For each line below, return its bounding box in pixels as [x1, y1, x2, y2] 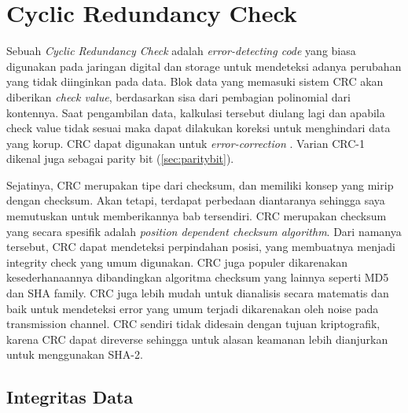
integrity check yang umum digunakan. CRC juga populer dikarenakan [6, 253, 347, 270]
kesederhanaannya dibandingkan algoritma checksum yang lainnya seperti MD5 [6, 269, 389, 286]
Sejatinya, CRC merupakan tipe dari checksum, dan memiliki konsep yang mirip [6, 176, 394, 193]
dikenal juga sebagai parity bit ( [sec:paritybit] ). [6, 150, 234, 167]
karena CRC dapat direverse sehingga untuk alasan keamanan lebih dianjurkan [6, 330, 388, 347]
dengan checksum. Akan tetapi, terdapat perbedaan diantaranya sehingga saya [6, 192, 385, 208]
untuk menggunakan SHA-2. [6, 346, 143, 363]
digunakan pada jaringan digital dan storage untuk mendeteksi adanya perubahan [6, 57, 402, 74]
